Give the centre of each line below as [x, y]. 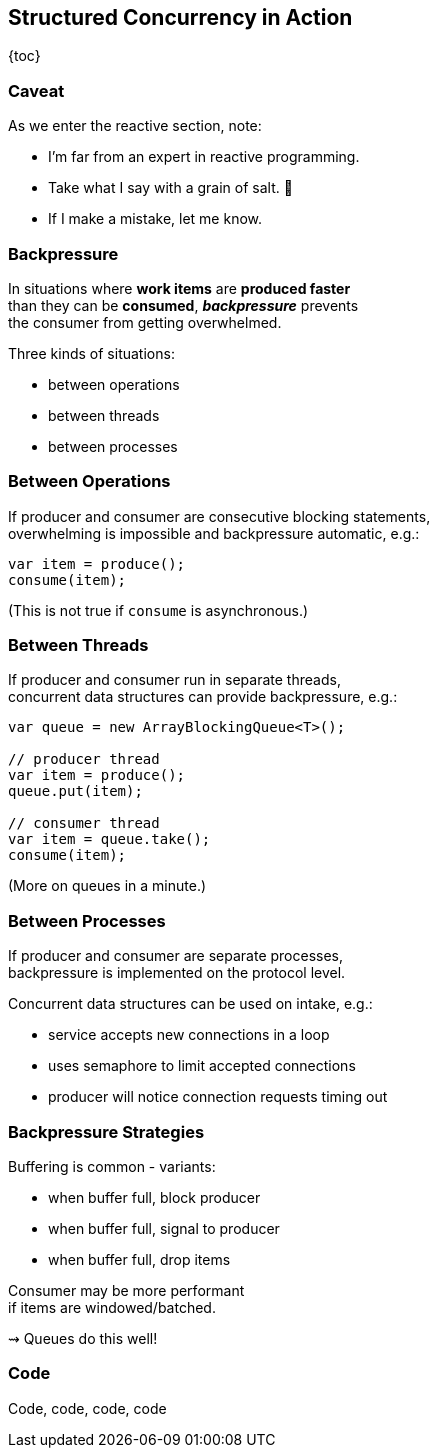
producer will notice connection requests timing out [218, 1097]
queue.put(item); [75, 791]
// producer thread [84, 759]
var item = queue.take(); [109, 839]
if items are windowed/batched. [112, 1307]
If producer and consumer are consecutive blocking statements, [219, 516]
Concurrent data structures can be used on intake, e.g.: [190, 1004]
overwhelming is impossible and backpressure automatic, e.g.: [214, 533]
